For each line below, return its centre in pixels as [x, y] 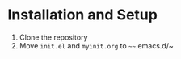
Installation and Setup [83, 15]
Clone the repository [53, 37]
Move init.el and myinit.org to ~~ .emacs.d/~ [97, 45]
